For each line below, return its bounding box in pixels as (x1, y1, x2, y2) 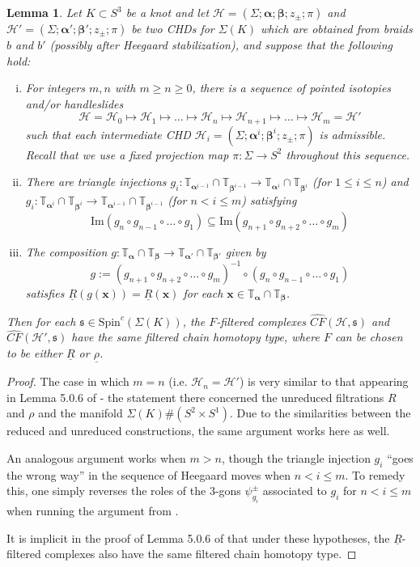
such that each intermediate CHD (25, 125, 191, 142)
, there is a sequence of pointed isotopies (192, 79, 392, 96)
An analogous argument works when (6, 449, 186, 466)
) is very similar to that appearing (239, 373, 409, 390)
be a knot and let (125, 4, 210, 20)
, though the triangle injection (221, 449, 371, 466)
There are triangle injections (25, 173, 167, 190)
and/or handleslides (25, 95, 124, 112)
